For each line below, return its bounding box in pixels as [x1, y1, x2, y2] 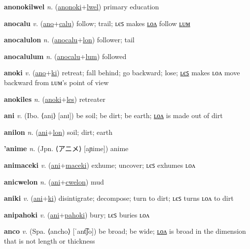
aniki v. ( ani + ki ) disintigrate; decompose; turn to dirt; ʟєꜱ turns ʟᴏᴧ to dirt [4, 193, 234, 203]
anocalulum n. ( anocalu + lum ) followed [4, 51, 127, 61]
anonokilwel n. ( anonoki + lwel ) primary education [4, 1, 159, 11]
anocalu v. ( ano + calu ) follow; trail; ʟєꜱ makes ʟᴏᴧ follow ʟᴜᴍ [4, 18, 190, 28]
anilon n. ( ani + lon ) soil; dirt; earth [4, 126, 112, 137]
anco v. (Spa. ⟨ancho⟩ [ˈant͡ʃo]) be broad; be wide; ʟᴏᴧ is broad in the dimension [4, 226, 246, 236]
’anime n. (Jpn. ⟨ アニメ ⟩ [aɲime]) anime [4, 143, 129, 154]
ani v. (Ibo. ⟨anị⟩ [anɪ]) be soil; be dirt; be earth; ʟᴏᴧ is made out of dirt [4, 110, 223, 121]
